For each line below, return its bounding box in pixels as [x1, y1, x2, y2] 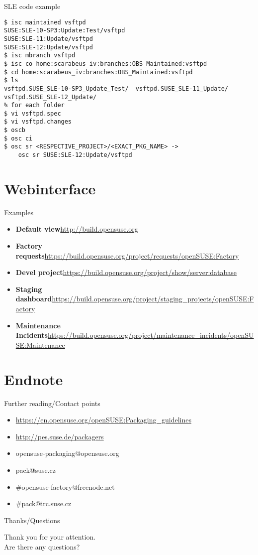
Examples [4, 207, 33, 217]
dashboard [15, 293, 52, 304]
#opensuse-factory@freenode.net [15, 481, 115, 492]
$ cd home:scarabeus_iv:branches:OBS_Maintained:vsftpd [4, 68, 193, 76]
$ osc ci [4, 135, 33, 142]
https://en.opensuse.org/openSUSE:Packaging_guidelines [15, 415, 191, 425]
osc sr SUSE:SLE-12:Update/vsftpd [18, 151, 132, 159]
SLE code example [4, 1, 61, 11]
